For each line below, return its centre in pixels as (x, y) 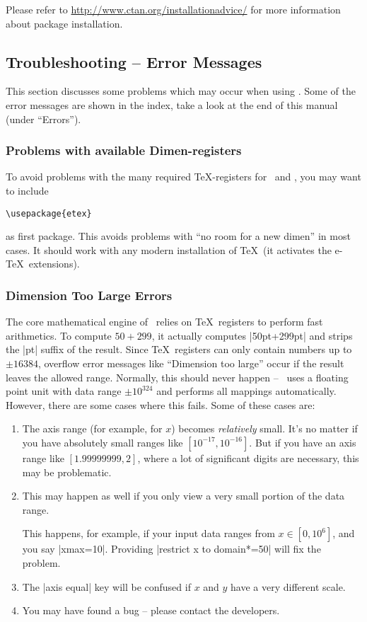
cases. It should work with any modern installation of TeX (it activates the (169, 249)
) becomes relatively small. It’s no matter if (264, 428)
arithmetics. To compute (59, 335)
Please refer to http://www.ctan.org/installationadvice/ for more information (173, 9)
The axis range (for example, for (92, 428)
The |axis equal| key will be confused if (106, 586)
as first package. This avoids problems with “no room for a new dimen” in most (178, 236)
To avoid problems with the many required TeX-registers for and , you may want (183, 177)
